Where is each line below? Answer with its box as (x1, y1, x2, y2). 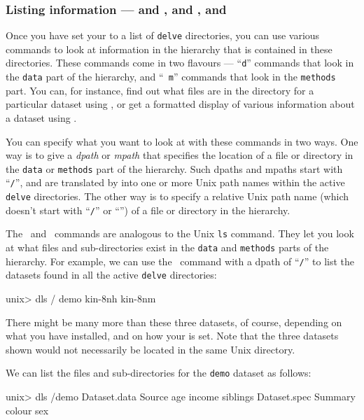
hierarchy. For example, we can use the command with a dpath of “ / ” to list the (6, 253, 354, 268)
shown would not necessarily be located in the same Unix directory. (6, 342, 295, 356)
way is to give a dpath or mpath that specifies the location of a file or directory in (6, 148, 353, 162)
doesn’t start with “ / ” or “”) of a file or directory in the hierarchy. (6, 202, 290, 217)
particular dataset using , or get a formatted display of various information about (6, 97, 355, 111)
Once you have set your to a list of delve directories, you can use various (6, 28, 320, 43)
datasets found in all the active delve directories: (6, 267, 217, 282)
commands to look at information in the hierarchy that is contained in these (6, 41, 332, 56)
